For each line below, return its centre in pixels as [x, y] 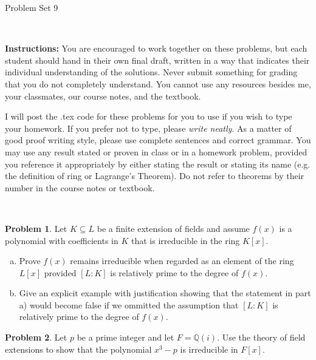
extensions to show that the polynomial [78, 349]
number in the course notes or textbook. [80, 187]
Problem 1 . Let [36, 228]
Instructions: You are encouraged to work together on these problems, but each [156, 48]
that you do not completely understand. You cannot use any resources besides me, [158, 83]
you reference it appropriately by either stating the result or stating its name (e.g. [158, 164]
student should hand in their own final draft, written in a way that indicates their [157, 60]
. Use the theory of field [261, 337]
